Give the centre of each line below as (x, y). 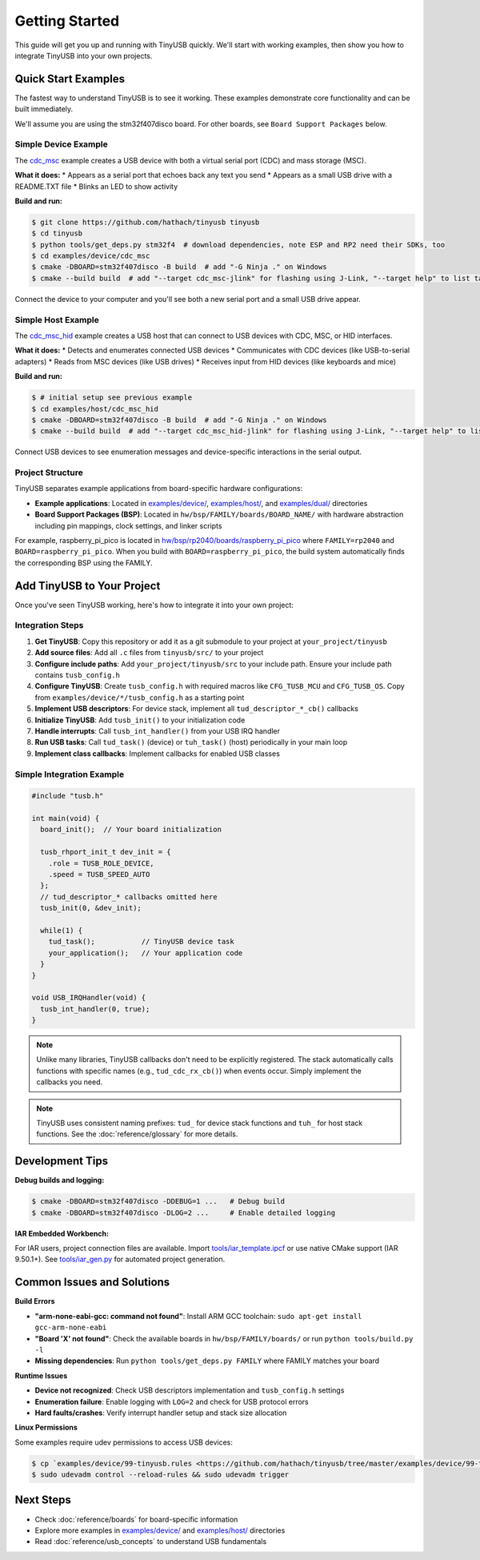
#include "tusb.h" (68, 796)
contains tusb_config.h (77, 675)
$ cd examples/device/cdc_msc (91, 256)
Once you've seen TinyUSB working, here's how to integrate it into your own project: (154, 605)
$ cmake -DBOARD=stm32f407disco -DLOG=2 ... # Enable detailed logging (184, 1212)
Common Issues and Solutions (92, 1283)
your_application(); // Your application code (146, 953)
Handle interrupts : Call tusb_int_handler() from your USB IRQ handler (157, 731)
